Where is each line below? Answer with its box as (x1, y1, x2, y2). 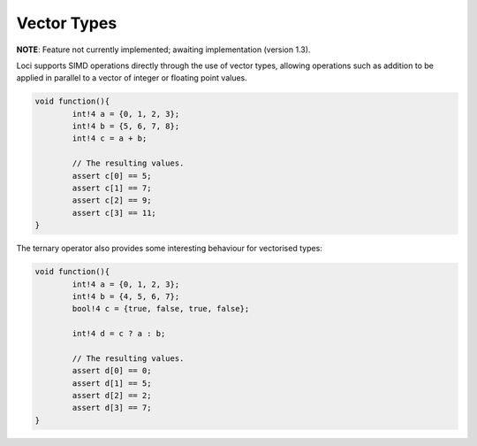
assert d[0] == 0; (72, 365, 152, 376)
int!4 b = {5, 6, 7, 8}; (72, 121, 180, 132)
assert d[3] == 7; (72, 403, 152, 413)
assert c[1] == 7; (72, 183, 152, 194)
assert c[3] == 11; (72, 208, 156, 218)
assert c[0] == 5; (72, 171, 152, 181)
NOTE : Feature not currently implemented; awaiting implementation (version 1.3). (16, 44, 311, 55)
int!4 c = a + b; (72, 134, 148, 143)
